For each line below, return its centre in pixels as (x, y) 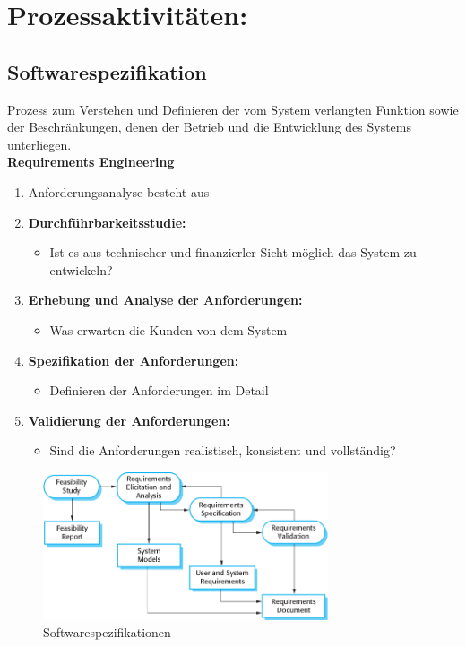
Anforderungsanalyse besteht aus (119, 191)
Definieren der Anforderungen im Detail (159, 390)
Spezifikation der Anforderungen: (134, 360)
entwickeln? (81, 269)
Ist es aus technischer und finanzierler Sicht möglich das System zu (233, 252)
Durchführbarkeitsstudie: (107, 222)
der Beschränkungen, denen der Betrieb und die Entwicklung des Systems (209, 127)
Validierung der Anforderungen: (129, 420)
